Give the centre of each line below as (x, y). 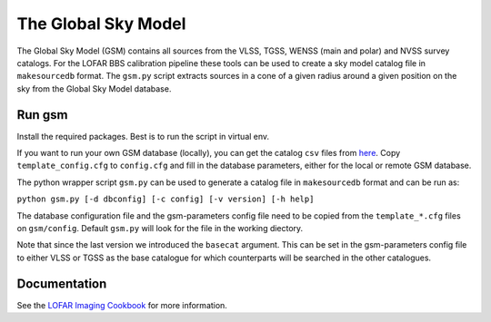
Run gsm (42, 115)
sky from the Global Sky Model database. (94, 88)
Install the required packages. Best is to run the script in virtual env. (143, 136)
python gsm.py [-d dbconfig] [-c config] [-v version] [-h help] (165, 199)
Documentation (62, 283)
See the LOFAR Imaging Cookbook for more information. (122, 305)
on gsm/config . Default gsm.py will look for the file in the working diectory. (160, 228)
